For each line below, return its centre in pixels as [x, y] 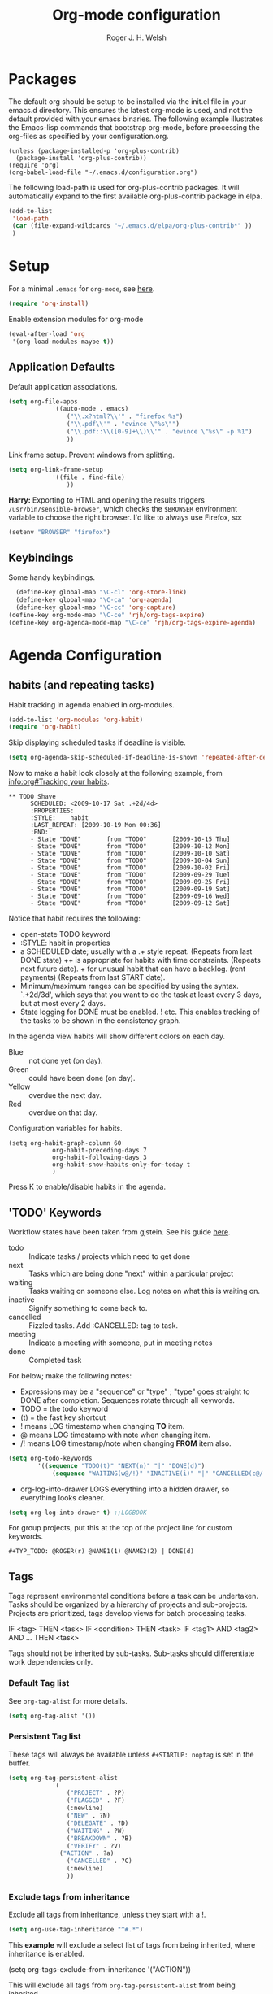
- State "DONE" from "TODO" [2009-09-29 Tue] [130, 875]
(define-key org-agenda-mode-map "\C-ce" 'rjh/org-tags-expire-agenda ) [132, 623]
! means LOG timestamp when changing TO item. [102, 1426]
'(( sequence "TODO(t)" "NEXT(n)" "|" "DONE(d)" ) [121, 1465]
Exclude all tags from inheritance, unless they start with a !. [107, 1915]
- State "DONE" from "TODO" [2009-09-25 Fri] [130, 882]
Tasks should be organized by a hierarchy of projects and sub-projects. [128, 1604]
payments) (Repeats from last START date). [93, 977]
